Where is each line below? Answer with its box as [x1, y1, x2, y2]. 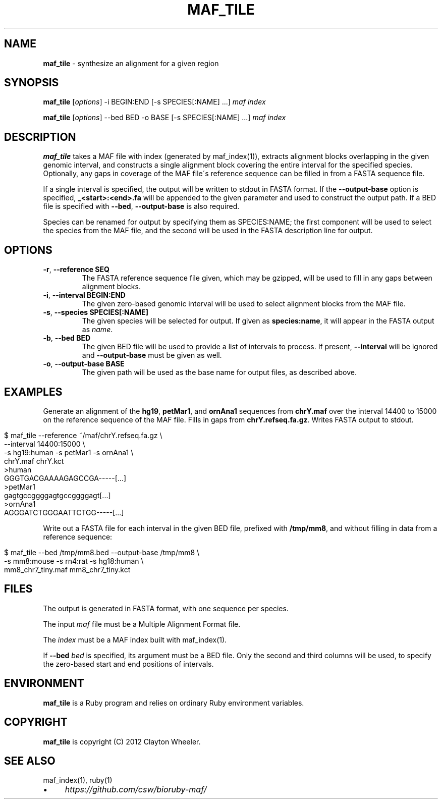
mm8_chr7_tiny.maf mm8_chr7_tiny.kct [4, 565, 131, 574]
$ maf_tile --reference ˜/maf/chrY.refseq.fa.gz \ [4, 431, 162, 440]
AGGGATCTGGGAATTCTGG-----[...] [4, 508, 124, 517]
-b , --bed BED [43, 334, 91, 343]
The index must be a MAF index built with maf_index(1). [43, 635, 227, 644]
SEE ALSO [4, 754, 56, 767]
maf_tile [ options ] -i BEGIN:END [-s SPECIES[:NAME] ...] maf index [43, 97, 266, 106]
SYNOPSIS [4, 76, 59, 89]
